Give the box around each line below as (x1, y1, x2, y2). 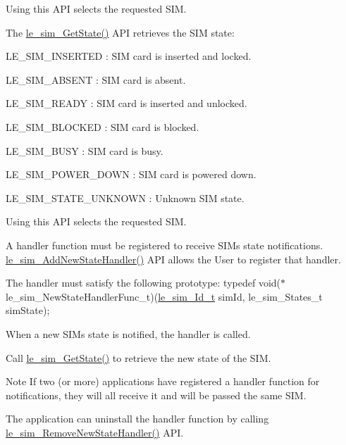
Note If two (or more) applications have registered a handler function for (6, 374, 320, 389)
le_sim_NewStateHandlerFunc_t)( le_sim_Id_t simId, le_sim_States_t (6, 289, 323, 303)
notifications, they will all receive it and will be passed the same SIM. (6, 387, 307, 402)
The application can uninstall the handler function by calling (6, 411, 269, 426)
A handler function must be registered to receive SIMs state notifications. (6, 237, 323, 252)
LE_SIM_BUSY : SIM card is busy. (6, 143, 163, 158)
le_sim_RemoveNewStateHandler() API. (6, 425, 184, 439)
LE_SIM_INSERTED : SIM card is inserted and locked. (6, 49, 252, 63)
